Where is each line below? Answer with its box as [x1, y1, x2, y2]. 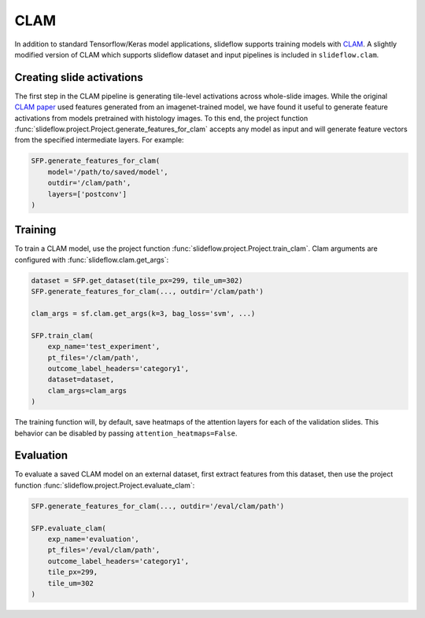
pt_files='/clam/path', [47, 353, 139, 362]
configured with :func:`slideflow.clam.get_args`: [14, 255, 169, 264]
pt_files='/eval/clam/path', [47, 546, 161, 554]
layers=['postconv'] [47, 189, 128, 198]
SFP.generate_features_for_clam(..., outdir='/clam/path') [31, 287, 264, 296]
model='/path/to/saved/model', [47, 167, 168, 176]
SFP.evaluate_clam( [31, 524, 106, 532]
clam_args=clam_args [47, 386, 128, 395]
